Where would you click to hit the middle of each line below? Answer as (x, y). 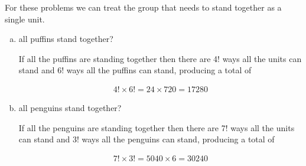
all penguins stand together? (70, 108)
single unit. (25, 19)
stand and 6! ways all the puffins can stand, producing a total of (135, 70)
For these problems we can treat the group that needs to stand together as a (143, 7)
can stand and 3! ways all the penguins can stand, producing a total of (147, 139)
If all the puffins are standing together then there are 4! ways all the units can (160, 58)
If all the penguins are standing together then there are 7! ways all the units (157, 127)
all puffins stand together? (66, 39)
